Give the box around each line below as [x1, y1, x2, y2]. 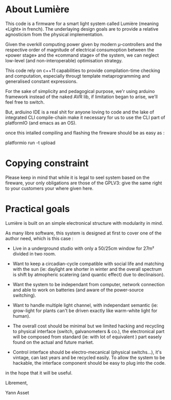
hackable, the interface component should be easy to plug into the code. [12, 360, 166, 366]
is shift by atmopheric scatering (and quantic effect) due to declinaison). [12, 271, 165, 277]
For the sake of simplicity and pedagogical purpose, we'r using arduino [5, 88, 155, 94]
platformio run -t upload [5, 139, 56, 146]
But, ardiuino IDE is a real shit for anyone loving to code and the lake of [5, 109, 154, 115]
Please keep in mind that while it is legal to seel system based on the [5, 174, 150, 180]
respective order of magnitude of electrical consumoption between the [5, 46, 155, 53]
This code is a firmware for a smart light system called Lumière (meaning [5, 20, 159, 27]
